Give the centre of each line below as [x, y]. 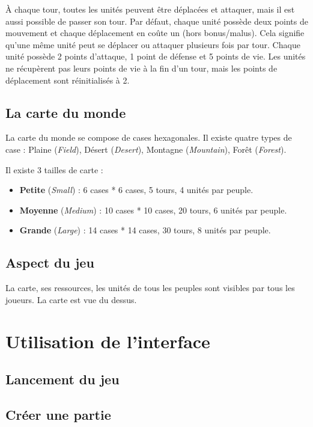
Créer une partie [58, 414]
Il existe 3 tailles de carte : [54, 169]
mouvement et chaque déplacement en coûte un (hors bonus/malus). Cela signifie [155, 33]
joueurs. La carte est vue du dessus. [71, 299]
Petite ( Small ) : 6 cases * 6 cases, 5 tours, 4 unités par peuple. [136, 190]
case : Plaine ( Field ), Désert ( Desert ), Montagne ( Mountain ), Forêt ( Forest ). [146, 149]
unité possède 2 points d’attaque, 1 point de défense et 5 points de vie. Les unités [156, 56]
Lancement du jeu [62, 379]
